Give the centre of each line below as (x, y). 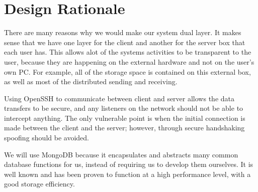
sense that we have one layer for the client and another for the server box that (125, 42)
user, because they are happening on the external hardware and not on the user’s (129, 61)
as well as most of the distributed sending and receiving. (91, 81)
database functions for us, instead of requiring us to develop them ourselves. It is (129, 164)
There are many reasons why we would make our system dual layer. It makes (123, 32)
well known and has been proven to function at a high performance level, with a (127, 174)
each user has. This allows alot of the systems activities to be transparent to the (128, 52)
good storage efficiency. (39, 184)
